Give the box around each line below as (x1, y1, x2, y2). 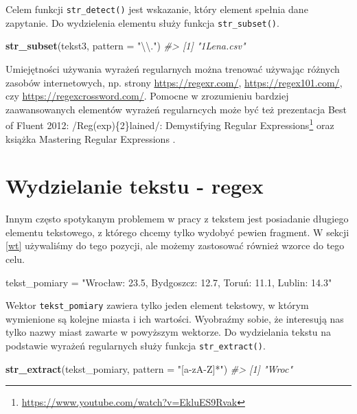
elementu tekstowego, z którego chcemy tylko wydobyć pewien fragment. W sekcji (5, 225, 349, 239)
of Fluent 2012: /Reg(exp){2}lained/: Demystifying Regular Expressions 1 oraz (5, 116, 334, 132)
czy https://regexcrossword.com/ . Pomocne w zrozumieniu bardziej (5, 89, 289, 103)
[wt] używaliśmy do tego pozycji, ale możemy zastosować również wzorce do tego (5, 238, 345, 253)
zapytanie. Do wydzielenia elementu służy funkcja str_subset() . (5, 15, 279, 30)
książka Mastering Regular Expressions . (5, 131, 176, 146)
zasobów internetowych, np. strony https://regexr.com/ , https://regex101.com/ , (5, 75, 343, 89)
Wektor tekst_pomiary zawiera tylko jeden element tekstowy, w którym (5, 298, 309, 312)
